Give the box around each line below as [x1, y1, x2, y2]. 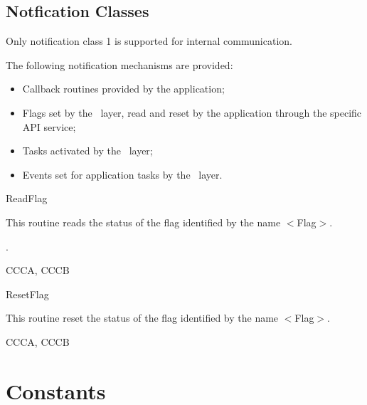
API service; [22, 119, 76, 134]
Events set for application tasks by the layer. [22, 167, 223, 182]
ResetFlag [6, 286, 49, 301]
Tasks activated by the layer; [22, 143, 153, 158]
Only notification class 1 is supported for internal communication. [6, 33, 292, 48]
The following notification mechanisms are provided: [6, 57, 233, 72]
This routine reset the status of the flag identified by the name [6, 310, 279, 325]
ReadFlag [6, 191, 48, 206]
